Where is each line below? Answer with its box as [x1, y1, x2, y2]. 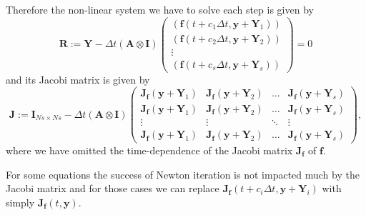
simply [6, 194, 35, 209]
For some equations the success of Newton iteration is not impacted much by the [6, 166, 360, 181]
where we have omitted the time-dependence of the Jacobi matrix [6, 142, 293, 157]
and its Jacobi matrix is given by [6, 71, 150, 86]
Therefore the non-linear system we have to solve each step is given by [6, 2, 314, 16]
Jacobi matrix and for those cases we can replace [6, 181, 219, 196]
